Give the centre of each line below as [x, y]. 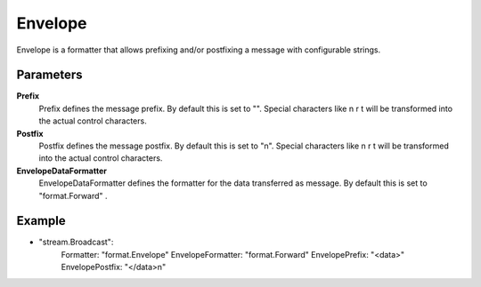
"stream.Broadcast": [76, 242]
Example [41, 221]
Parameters [49, 75]
